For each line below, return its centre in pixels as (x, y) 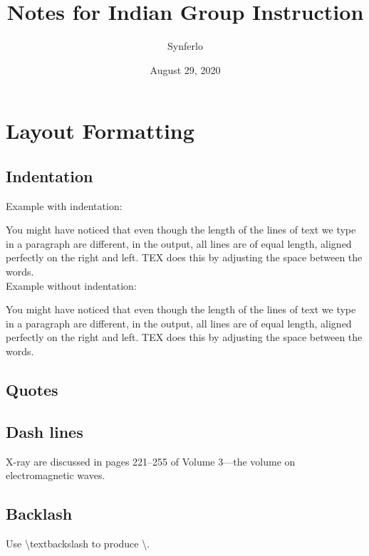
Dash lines (45, 431)
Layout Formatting (100, 131)
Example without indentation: (71, 285)
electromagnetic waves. (56, 475)
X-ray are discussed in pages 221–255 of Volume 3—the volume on (151, 461)
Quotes (32, 390)
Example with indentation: (64, 205)
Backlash (39, 514)
